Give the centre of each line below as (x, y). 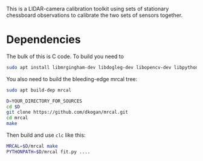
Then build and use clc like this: (46, 135)
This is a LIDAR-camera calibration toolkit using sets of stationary (88, 9)
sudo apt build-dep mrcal (39, 90)
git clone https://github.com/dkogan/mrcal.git (67, 112)
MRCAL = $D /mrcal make (32, 146)
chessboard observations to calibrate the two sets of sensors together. (95, 15)
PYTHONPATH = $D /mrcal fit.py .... (48, 152)
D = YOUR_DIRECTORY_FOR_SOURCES (44, 101)
